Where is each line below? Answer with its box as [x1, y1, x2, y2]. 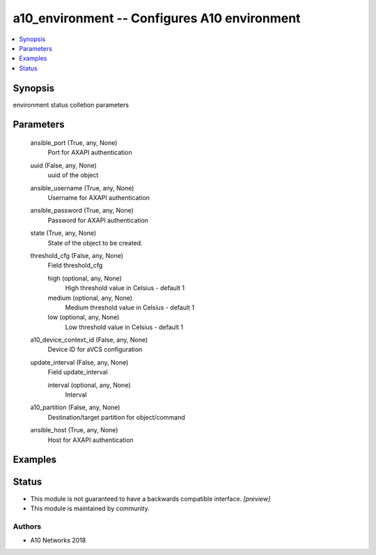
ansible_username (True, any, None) [30, 183, 134, 192]
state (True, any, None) [30, 229, 97, 237]
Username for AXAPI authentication [47, 193, 150, 202]
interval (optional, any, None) [47, 381, 131, 389]
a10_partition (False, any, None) [30, 403, 120, 411]
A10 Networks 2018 [30, 536, 86, 545]
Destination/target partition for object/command [47, 413, 185, 421]
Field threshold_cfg [47, 261, 103, 270]
